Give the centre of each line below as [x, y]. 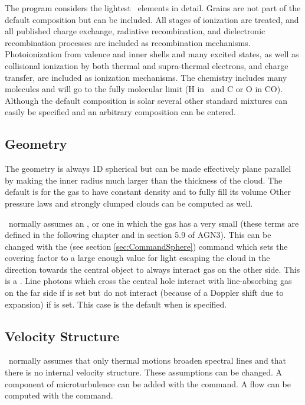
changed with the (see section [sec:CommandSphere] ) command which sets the [146, 246]
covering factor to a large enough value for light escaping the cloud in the [137, 258]
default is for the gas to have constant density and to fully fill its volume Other [148, 192]
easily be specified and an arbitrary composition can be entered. [121, 112]
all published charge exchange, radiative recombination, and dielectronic [135, 31]
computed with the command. [59, 395]
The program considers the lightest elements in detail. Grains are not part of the [153, 8]
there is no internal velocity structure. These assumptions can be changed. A [143, 372]
